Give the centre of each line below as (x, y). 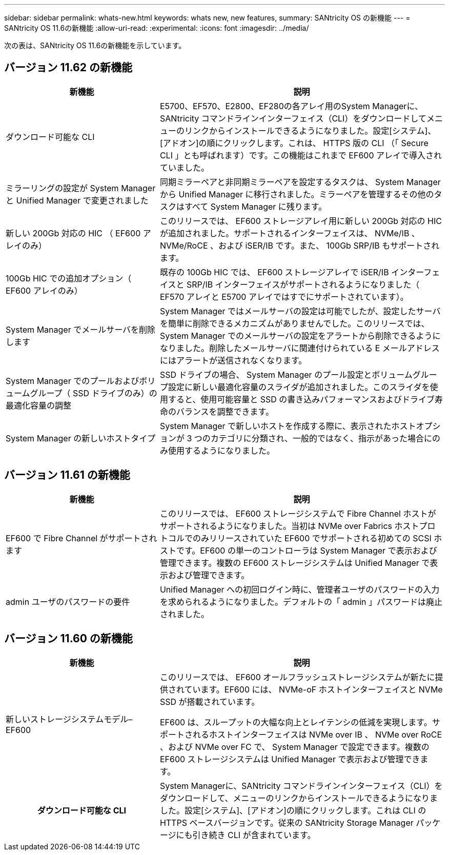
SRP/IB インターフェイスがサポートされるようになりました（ (303, 284)
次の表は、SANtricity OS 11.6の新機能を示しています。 (95, 45)
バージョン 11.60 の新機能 (68, 639)
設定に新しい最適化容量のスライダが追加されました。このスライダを (299, 387)
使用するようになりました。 (221, 450)
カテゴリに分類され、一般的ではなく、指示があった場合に (321, 438)
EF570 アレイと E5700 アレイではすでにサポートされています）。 (284, 297)
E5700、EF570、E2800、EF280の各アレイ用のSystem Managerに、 (291, 106)
